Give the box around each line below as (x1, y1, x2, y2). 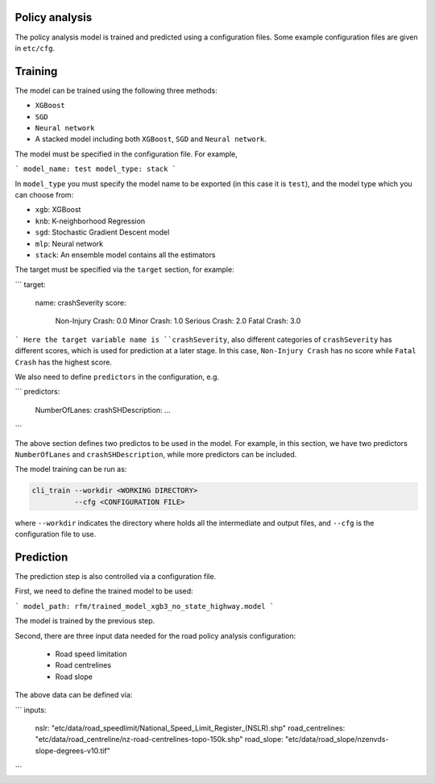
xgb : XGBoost (35, 205, 81, 214)
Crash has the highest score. (14, 357, 113, 367)
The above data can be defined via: (14, 690, 133, 700)
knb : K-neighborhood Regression (35, 216, 145, 226)
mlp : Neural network (35, 239, 104, 248)
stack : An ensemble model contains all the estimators (35, 250, 216, 260)
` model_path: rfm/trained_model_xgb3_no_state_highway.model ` (14, 602, 275, 610)
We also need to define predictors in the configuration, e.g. (14, 372, 220, 382)
